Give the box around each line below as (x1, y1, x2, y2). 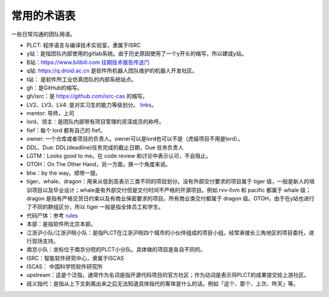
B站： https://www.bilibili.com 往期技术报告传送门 (26, 58, 150, 66)
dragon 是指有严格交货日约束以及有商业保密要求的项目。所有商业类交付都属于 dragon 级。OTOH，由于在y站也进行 (26, 195, 315, 202)
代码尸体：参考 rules (26, 212, 79, 219)
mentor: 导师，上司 (26, 110, 74, 117)
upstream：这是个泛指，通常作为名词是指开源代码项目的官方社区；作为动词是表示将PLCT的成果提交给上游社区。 (26, 271, 310, 279)
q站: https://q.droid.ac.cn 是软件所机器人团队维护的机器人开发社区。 (26, 67, 198, 74)
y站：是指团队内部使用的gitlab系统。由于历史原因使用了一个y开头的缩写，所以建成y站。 (26, 50, 247, 57)
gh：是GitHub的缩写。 (26, 84, 83, 91)
